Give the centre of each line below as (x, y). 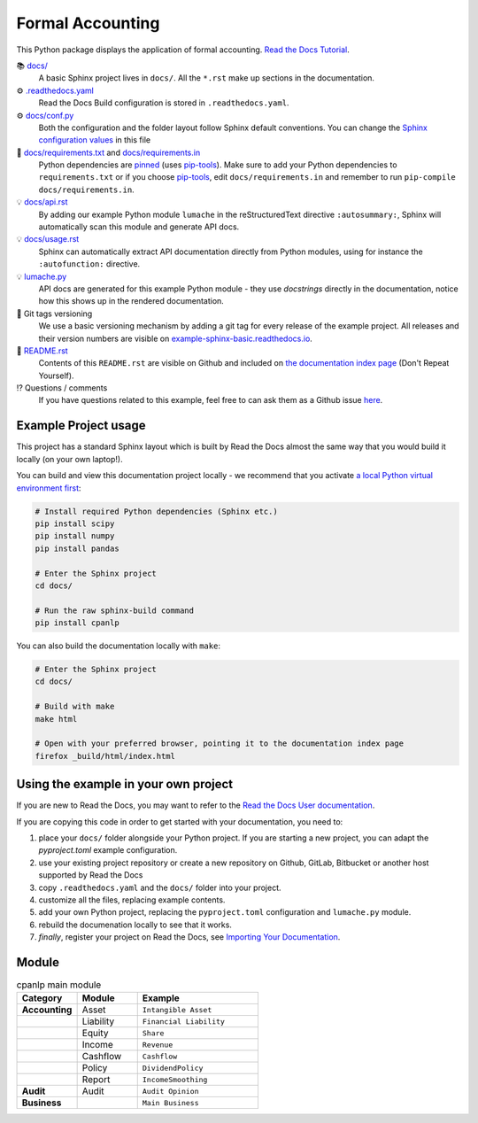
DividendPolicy (173, 1068)
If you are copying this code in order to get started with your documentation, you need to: (180, 821)
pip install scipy (75, 523)
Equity (95, 1034)
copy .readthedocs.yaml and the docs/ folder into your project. (160, 887)
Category (42, 998)
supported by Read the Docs (91, 875)
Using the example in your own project (125, 784)
